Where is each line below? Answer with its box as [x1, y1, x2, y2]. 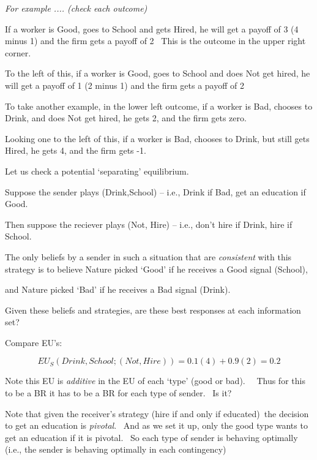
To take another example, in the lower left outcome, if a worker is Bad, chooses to [5, 99, 313, 112]
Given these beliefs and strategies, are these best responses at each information [5, 303, 301, 316]
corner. [5, 46, 31, 59]
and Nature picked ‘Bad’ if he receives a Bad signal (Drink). [5, 283, 231, 296]
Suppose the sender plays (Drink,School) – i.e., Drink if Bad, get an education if [5, 185, 306, 198]
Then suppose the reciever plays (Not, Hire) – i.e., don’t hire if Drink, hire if [5, 217, 293, 230]
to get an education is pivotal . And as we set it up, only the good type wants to [5, 419, 308, 432]
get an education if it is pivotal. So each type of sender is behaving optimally [5, 431, 298, 443]
